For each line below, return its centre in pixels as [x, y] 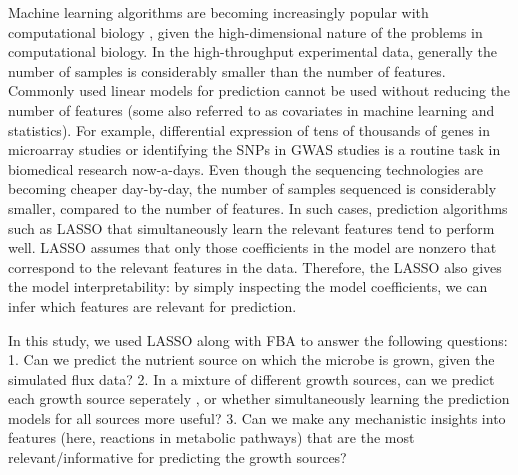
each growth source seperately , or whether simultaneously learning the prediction [259, 398]
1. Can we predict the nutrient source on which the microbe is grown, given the [251, 359]
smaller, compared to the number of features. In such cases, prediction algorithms [258, 207]
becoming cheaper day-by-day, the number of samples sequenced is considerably [252, 188]
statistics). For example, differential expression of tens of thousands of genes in [249, 129]
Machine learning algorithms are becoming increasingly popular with [218, 12]
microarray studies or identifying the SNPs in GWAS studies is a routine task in [254, 149]
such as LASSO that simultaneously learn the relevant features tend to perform [251, 227]
